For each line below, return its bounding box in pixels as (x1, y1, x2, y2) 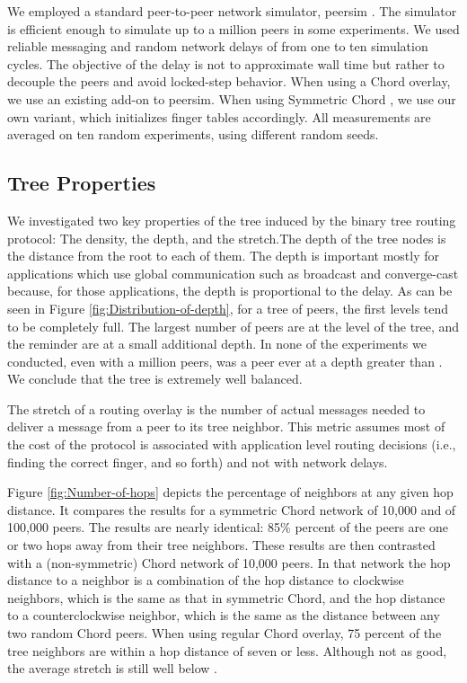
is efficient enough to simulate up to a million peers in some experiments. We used (7, 19, 460, 38)
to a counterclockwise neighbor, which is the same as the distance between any (7, 606, 440, 625)
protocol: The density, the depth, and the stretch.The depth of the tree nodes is (7, 228, 446, 247)
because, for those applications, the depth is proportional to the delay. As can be (7, 281, 453, 300)
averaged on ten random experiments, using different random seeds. (7, 125, 379, 144)
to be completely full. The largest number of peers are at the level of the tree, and (7, 316, 460, 335)
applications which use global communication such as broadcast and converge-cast (7, 263, 459, 282)
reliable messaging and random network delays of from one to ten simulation (7, 37, 428, 56)
